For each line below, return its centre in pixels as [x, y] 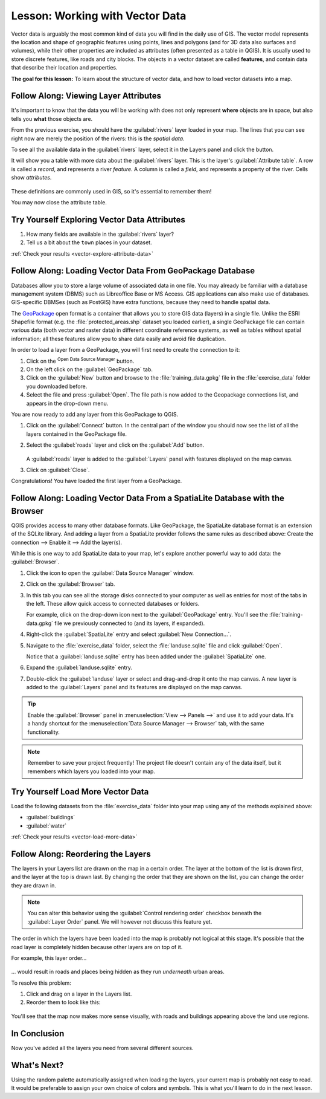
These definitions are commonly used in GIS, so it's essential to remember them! [111, 191]
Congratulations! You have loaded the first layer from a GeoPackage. [97, 481]
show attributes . [31, 178]
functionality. [44, 732]
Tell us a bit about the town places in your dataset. [89, 242]
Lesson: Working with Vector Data [99, 16]
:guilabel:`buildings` [51, 817]
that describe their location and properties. [64, 68]
